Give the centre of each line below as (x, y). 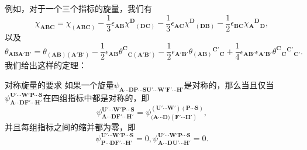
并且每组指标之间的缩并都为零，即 (70, 126)
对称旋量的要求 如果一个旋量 (59, 84)
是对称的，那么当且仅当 (229, 84)
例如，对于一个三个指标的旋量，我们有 (78, 8)
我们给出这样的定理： (46, 65)
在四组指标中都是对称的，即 (96, 97)
